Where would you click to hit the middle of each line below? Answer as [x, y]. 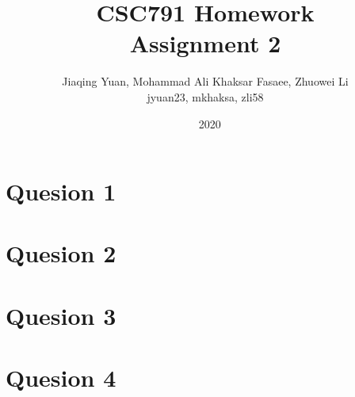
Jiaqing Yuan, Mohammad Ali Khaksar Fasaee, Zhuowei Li [205, 81]
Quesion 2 [61, 253]
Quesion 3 [61, 315]
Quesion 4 [61, 378]
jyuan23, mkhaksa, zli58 [205, 96]
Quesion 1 [61, 191]
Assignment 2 [205, 43]
